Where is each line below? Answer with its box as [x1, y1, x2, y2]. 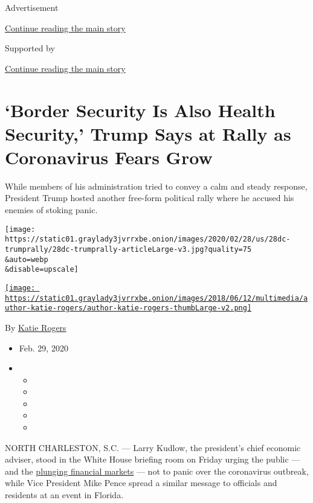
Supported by [5, 42, 55, 54]
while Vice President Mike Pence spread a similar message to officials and [5, 476, 277, 489]
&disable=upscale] [5, 265, 79, 274]
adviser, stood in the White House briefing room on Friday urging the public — [5, 453, 300, 466]
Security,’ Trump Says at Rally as [5, 121, 291, 146]
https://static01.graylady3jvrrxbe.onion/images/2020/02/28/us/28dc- [5, 235, 291, 244]
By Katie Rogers [5, 321, 66, 333]
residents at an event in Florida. [5, 489, 124, 501]
